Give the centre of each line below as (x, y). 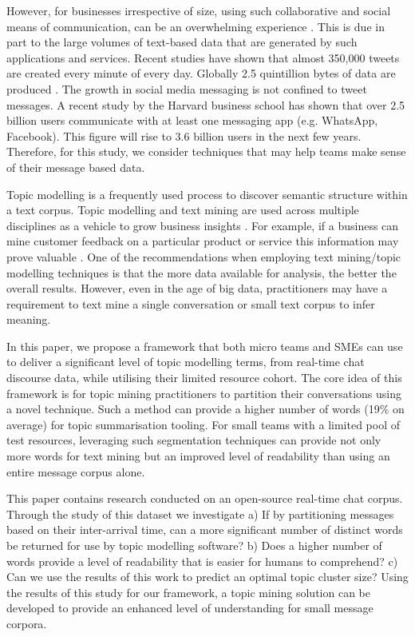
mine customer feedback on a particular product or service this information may (203, 241)
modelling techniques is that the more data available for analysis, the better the (202, 272)
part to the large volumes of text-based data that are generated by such (182, 42)
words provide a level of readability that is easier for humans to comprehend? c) (202, 561)
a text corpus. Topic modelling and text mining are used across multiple (183, 210)
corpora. (27, 623)
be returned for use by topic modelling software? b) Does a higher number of (194, 545)
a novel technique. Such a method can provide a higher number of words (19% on (206, 409)
